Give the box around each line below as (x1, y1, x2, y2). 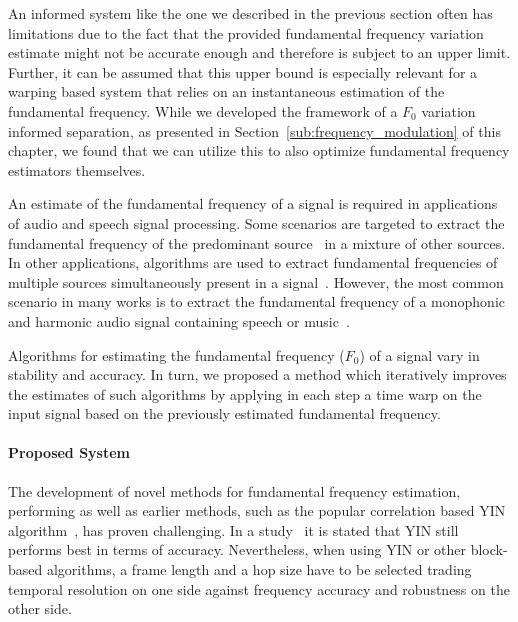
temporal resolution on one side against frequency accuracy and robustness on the (8, 578, 510, 599)
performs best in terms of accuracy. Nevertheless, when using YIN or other (8, 539, 467, 560)
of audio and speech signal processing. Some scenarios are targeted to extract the (8, 212, 505, 233)
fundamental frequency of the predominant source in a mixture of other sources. (8, 232, 506, 253)
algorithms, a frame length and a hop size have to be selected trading (46, 559, 472, 580)
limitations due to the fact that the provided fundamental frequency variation (8, 22, 484, 43)
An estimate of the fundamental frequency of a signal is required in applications (8, 193, 498, 214)
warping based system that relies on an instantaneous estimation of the (8, 81, 445, 102)
